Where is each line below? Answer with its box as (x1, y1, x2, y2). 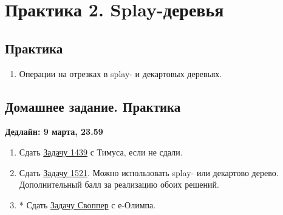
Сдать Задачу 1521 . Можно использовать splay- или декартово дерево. (19, 166, 279, 179)
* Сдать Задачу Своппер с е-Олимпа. (19, 198, 156, 211)
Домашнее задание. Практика (5, 97, 181, 115)
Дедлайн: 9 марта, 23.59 (5, 125, 103, 138)
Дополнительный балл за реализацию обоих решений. (19, 178, 219, 191)
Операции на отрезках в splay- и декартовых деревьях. (19, 67, 222, 80)
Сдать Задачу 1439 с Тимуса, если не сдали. (19, 145, 183, 158)
